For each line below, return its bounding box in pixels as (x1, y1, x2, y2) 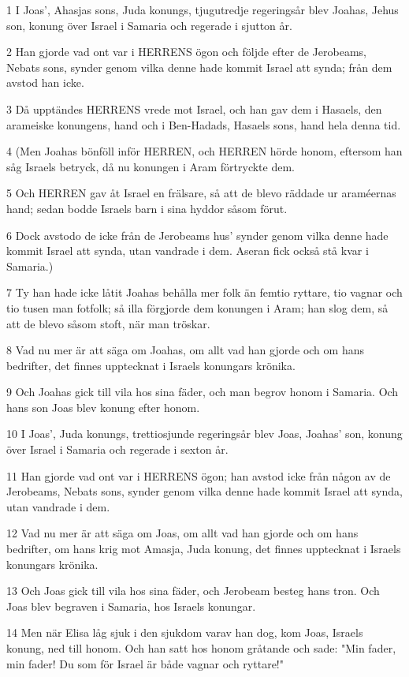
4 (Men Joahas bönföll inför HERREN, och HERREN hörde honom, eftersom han (6, 143, 403, 159)
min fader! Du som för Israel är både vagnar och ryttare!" (6, 655, 284, 671)
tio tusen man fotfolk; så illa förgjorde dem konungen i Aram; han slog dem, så (6, 299, 389, 316)
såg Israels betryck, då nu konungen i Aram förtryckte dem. (6, 158, 295, 174)
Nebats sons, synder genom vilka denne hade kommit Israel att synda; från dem (6, 58, 392, 75)
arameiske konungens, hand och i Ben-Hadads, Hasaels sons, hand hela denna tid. (6, 116, 401, 133)
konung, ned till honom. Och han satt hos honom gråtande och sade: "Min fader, (6, 640, 396, 656)
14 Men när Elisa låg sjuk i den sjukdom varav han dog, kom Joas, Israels (6, 624, 363, 641)
